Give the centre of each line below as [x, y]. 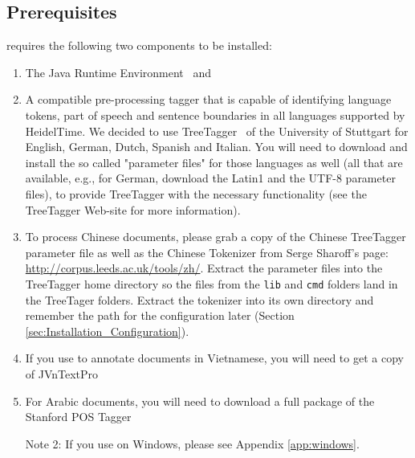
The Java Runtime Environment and [118, 72]
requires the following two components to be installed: [139, 45]
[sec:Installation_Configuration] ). [107, 331]
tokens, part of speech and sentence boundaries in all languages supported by [215, 115]
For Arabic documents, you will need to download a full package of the [200, 401]
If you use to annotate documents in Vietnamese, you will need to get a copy [214, 358]
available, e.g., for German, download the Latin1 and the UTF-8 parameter [210, 178]
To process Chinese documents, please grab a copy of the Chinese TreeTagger [216, 237]
